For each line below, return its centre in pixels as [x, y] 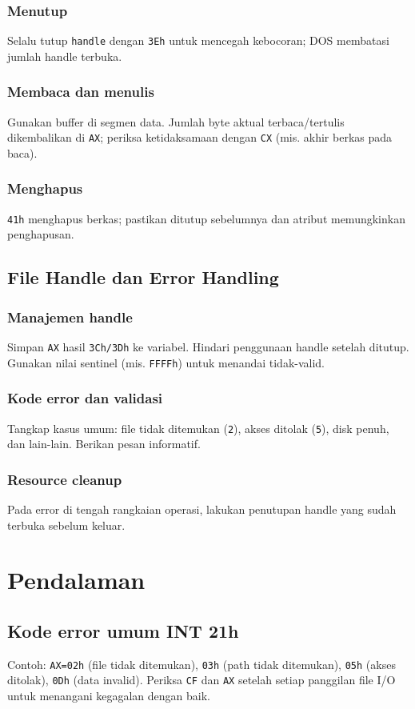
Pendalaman [76, 580]
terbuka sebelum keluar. [66, 525]
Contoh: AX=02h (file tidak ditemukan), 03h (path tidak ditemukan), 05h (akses [202, 664]
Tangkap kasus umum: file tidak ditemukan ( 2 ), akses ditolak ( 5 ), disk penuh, [198, 428]
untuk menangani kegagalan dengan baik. [109, 696]
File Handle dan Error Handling [143, 277]
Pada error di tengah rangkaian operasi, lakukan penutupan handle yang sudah [202, 509]
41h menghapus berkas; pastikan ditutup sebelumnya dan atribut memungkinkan [206, 218]
